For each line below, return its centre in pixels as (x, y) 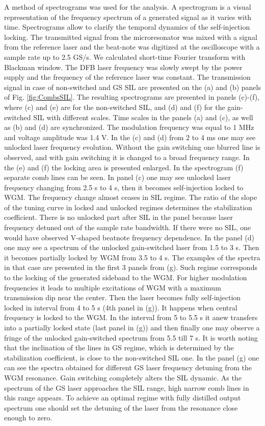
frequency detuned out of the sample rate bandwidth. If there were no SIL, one (128, 227)
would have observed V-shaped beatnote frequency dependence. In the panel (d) (129, 237)
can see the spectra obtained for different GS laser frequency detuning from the (128, 367)
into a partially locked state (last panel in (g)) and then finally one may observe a (132, 327)
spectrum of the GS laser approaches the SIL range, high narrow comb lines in (127, 387)
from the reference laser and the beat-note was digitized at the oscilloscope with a (132, 47)
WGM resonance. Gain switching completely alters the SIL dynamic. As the (123, 377)
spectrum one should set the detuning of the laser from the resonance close (121, 407)
